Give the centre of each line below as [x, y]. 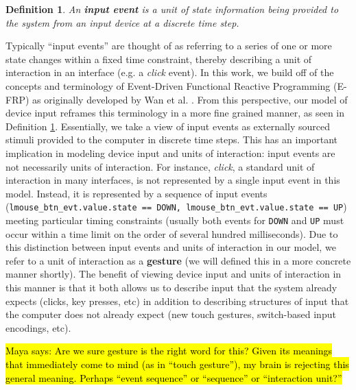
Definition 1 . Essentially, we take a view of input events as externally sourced [168, 126]
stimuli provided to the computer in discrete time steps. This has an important [171, 139]
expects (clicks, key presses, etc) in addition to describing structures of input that [177, 301]
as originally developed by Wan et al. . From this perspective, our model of [190, 99]
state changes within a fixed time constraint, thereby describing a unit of [159, 59]
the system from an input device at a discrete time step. [122, 22]
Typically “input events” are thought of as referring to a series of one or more [169, 46]
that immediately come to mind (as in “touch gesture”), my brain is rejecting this [177, 364]
